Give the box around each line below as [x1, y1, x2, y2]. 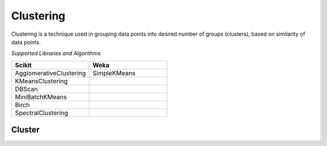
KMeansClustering [15, 76, 68, 85]
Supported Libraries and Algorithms [11, 50, 101, 57]
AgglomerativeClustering [15, 68, 86, 77]
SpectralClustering [15, 108, 68, 117]
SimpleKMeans [93, 68, 136, 77]
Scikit [15, 61, 32, 69]
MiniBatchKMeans [15, 93, 67, 101]
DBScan [15, 85, 38, 93]
